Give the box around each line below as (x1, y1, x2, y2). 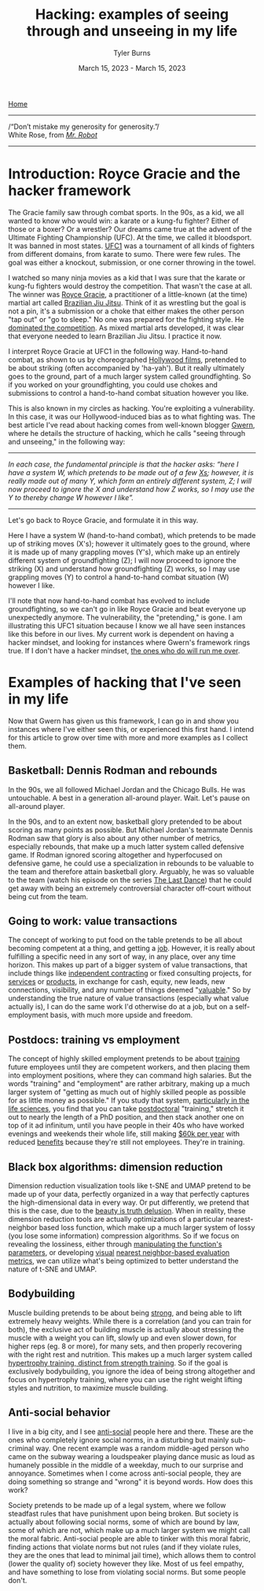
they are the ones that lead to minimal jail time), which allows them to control (8, 1550, 256, 1560)
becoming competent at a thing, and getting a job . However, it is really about (8, 944, 255, 953)
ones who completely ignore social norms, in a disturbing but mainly (8, 1435, 229, 1444)
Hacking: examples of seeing (35, 5, 229, 24)
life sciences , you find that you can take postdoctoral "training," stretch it (8, 1104, 244, 1114)
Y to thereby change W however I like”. (8, 492, 134, 502)
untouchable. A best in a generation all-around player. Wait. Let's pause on (8, 793, 250, 803)
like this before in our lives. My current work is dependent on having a (8, 629, 234, 638)
